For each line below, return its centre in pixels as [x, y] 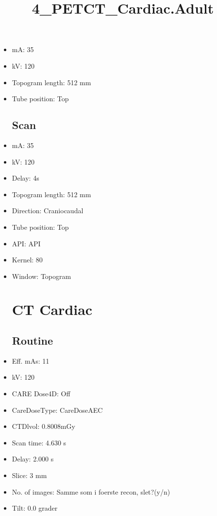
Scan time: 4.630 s [39, 442]
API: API [26, 243]
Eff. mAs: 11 [31, 360]
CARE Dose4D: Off [41, 394]
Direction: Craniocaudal [48, 211]
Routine [32, 341]
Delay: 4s [25, 178]
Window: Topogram [42, 276]
